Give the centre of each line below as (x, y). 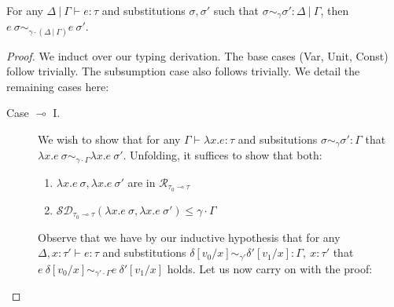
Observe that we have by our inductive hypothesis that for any (189, 237)
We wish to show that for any (109, 139)
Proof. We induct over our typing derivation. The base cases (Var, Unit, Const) (197, 55)
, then (335, 10)
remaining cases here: (58, 86)
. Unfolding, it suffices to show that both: (223, 155)
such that (236, 10)
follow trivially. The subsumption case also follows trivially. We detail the (183, 71)
